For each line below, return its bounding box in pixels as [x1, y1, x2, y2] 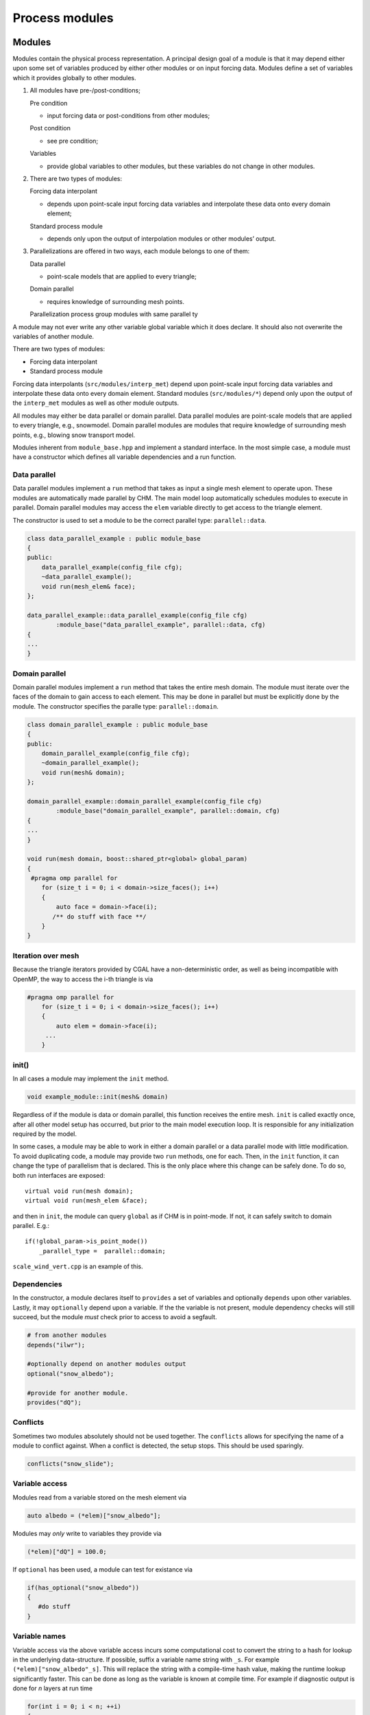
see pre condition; [47, 137, 99, 145]
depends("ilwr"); [27, 1341, 86, 1349]
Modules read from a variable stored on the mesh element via [12, 1493, 187, 1502]
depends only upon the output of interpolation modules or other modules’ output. [47, 234, 277, 243]
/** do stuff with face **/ [52, 912, 147, 921]
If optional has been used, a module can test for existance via [12, 1565, 193, 1574]
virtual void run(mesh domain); [25, 1187, 134, 1195]
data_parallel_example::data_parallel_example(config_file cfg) [27, 611, 248, 619]
